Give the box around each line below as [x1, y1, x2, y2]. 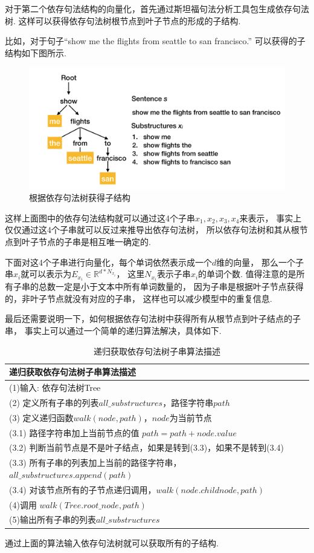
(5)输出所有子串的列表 [9, 513, 96, 526]
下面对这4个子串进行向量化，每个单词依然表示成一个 [5, 255, 212, 268]
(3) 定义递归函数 [9, 411, 74, 424]
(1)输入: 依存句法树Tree [9, 381, 101, 394]
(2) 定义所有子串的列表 [9, 396, 99, 408]
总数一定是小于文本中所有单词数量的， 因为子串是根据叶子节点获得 [38, 280, 304, 293]
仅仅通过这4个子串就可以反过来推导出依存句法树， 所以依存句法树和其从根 [5, 223, 300, 236]
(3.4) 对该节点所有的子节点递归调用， [9, 483, 156, 496]
